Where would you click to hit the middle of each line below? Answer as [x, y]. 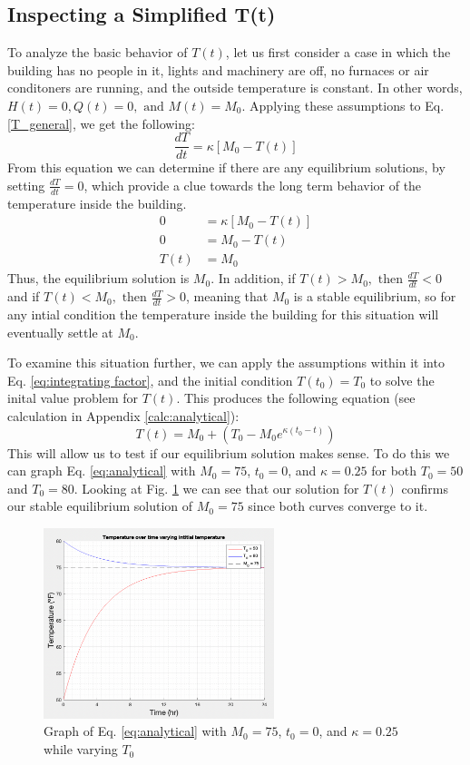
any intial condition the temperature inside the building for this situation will [223, 314]
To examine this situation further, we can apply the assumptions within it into [226, 363]
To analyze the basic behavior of [98, 52]
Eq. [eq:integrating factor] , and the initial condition [150, 380]
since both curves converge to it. [338, 506]
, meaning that [227, 296]
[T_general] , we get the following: [101, 123]
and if [24, 296]
